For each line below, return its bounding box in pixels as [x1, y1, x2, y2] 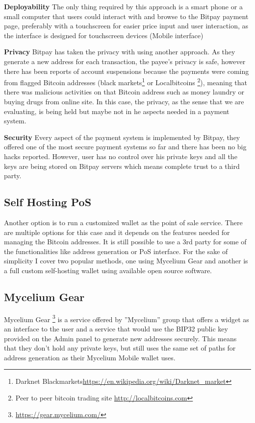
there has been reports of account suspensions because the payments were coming [4, 66, 249, 76]
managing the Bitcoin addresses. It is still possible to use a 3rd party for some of [4, 236, 247, 247]
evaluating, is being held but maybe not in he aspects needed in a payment [4, 106, 229, 116]
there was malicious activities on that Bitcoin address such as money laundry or [4, 87, 245, 97]
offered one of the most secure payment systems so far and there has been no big [4, 141, 247, 152]
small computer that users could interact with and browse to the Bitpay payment [4, 11, 249, 21]
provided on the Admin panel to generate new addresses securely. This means [4, 333, 237, 343]
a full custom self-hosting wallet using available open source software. [4, 265, 212, 275]
